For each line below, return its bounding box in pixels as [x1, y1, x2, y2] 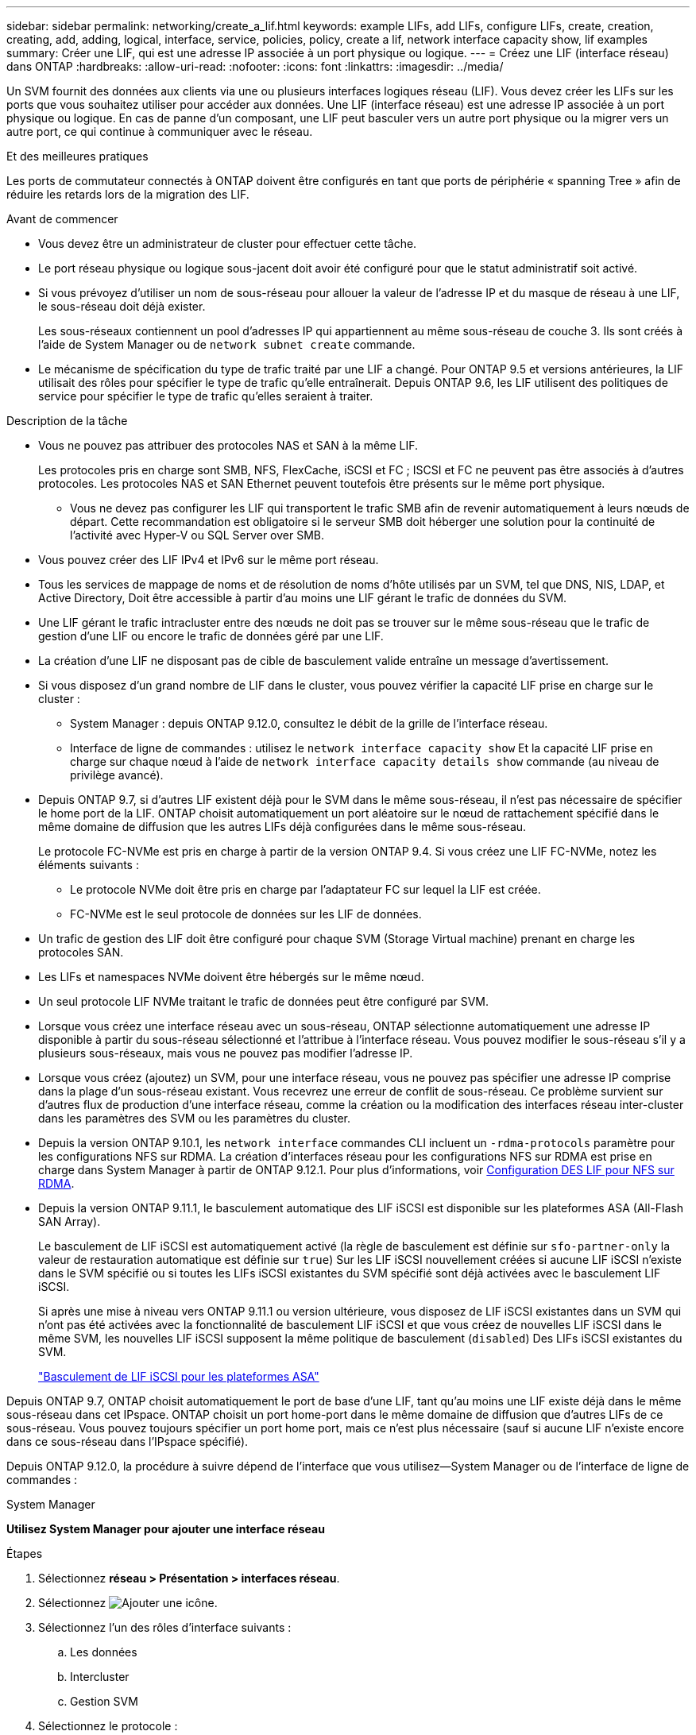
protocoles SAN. [38, 945, 124, 959]
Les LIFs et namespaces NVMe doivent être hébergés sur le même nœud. [38, 970, 424, 983]
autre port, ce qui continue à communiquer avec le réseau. [6, 125, 313, 138]
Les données [70, 1645, 137, 1659]
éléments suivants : [38, 858, 139, 871]
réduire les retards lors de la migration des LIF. [6, 187, 249, 201]
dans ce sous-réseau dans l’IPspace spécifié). [6, 1435, 249, 1448]
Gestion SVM [70, 1694, 138, 1708]
